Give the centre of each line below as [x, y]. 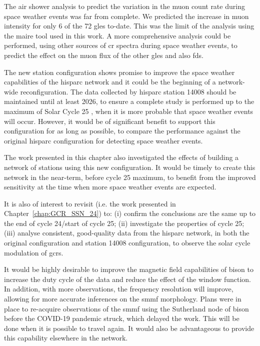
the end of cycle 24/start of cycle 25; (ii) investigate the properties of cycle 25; [124, 223]
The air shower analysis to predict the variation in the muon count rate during [124, 6]
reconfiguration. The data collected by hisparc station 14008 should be [128, 91]
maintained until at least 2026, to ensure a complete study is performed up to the [129, 101]
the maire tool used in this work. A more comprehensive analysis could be [117, 35]
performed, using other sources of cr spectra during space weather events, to [121, 45]
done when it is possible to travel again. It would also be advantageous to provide [129, 328]
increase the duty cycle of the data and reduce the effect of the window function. [128, 279]
